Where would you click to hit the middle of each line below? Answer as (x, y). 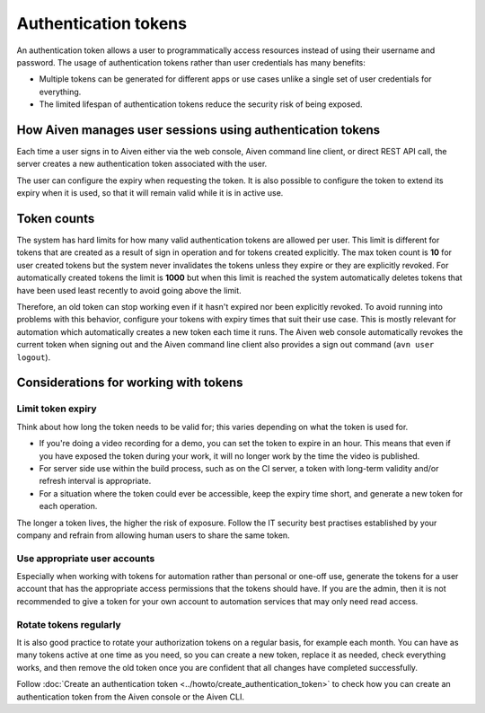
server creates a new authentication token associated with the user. (142, 164)
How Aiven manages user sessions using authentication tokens (198, 130)
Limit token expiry (57, 409)
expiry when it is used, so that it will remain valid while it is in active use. (150, 193)
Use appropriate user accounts (86, 559)
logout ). (34, 357)
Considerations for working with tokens (130, 383)
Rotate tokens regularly (69, 624)
